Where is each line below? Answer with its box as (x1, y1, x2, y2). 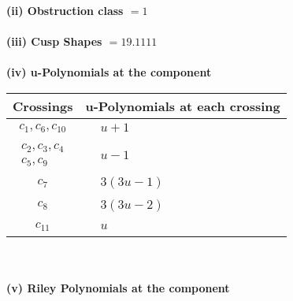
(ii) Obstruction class (6, 2, 124, 18)
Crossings (13, 96, 73, 115)
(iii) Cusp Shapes (6, 33, 102, 50)
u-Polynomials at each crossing (85, 96, 280, 115)
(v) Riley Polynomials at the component (6, 280, 230, 296)
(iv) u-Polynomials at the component (6, 64, 212, 80)
